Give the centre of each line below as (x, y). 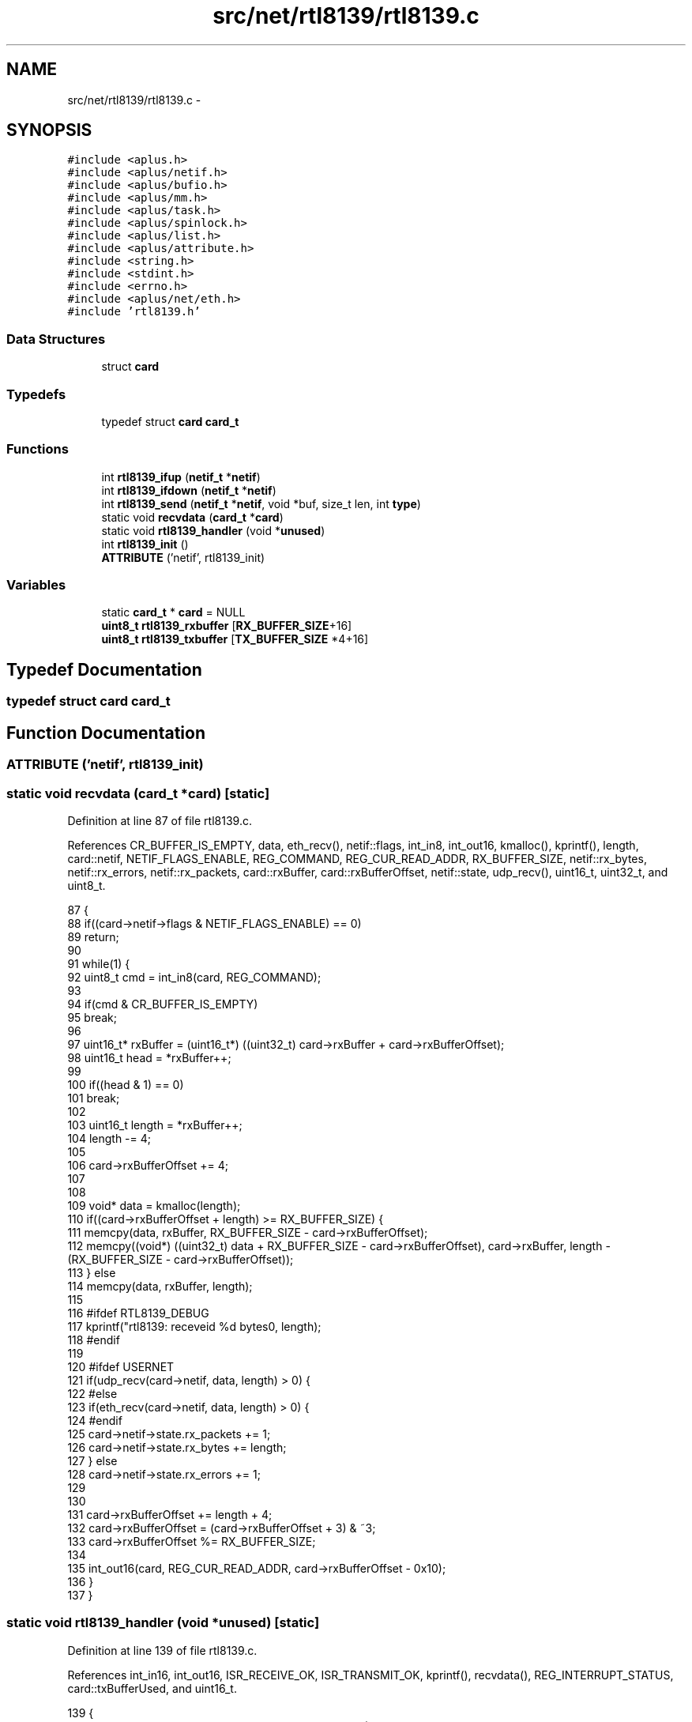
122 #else (92, 1393)
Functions (38, 449)
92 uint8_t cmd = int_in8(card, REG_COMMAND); (194, 977)
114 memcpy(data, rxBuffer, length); (160, 1286)
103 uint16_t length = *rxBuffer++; (155, 1125)
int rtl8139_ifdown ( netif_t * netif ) (189, 490)
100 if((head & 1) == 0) (126, 1084)
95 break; (92, 1017)
